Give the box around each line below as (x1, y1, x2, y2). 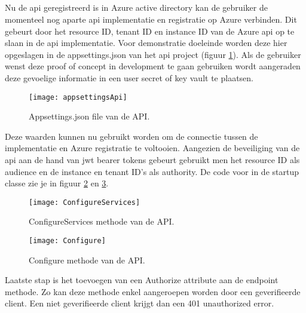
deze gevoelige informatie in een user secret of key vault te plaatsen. (5, 71, 254, 84)
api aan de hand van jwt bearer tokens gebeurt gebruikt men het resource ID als (5, 153, 300, 165)
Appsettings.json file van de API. (29, 110, 150, 122)
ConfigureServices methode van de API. (29, 215, 175, 228)
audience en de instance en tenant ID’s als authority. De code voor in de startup (5, 165, 299, 177)
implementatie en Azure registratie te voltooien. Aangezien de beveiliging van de (5, 142, 300, 154)
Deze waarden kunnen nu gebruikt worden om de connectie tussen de (5, 130, 258, 142)
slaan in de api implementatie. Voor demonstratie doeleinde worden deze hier (5, 36, 287, 49)
